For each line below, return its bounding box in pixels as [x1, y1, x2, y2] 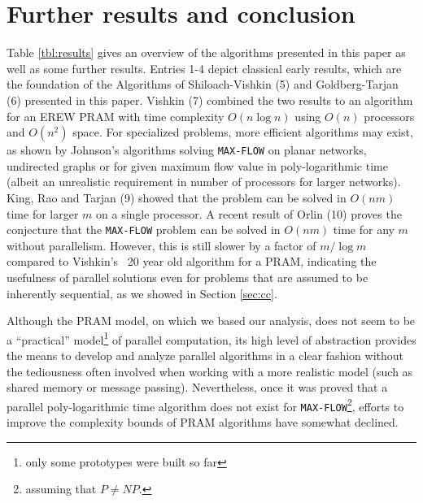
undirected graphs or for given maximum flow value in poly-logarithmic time [7, 157, 388, 174]
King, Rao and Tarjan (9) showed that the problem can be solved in [7, 189, 347, 206]
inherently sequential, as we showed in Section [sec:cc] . [7, 284, 277, 301]
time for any [333, 221, 395, 238]
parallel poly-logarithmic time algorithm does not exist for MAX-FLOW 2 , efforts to [7, 395, 404, 414]
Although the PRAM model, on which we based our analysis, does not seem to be [7, 312, 416, 329]
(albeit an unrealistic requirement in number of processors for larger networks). [7, 173, 401, 190]
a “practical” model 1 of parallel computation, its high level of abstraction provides [7, 328, 416, 348]
